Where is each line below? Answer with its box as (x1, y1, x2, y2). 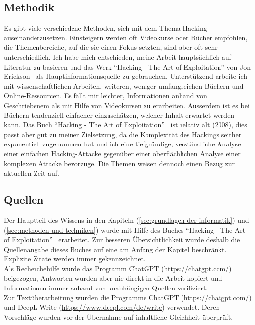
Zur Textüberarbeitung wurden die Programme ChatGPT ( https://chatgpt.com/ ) (4, 292, 252, 302)
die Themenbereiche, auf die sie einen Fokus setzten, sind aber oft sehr (4, 42, 218, 52)
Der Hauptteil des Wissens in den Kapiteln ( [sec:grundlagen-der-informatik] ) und (4, 215, 249, 225)
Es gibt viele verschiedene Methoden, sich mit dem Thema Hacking (4, 23, 207, 33)
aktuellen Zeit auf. (4, 168, 60, 178)
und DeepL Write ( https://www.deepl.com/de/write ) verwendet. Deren (4, 302, 220, 312)
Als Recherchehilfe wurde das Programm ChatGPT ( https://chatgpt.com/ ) (4, 263, 232, 273)
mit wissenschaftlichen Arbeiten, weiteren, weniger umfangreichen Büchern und (4, 80, 244, 91)
